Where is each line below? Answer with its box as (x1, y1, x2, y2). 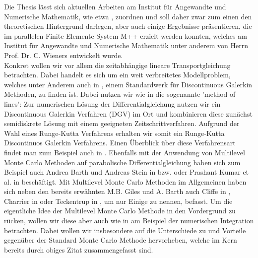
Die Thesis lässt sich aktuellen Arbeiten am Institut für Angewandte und (4, 1, 226, 11)
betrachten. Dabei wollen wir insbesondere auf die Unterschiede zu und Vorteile (4, 225, 246, 235)
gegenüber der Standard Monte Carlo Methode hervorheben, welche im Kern (4, 235, 237, 245)
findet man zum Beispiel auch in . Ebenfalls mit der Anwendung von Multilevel (4, 147, 245, 157)
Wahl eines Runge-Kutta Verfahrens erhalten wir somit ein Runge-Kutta (4, 128, 225, 138)
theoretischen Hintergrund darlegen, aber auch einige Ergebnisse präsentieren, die (4, 21, 252, 31)
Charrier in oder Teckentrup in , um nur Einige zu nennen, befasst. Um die (4, 195, 233, 206)
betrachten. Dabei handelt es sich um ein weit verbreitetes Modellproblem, (4, 69, 231, 80)
